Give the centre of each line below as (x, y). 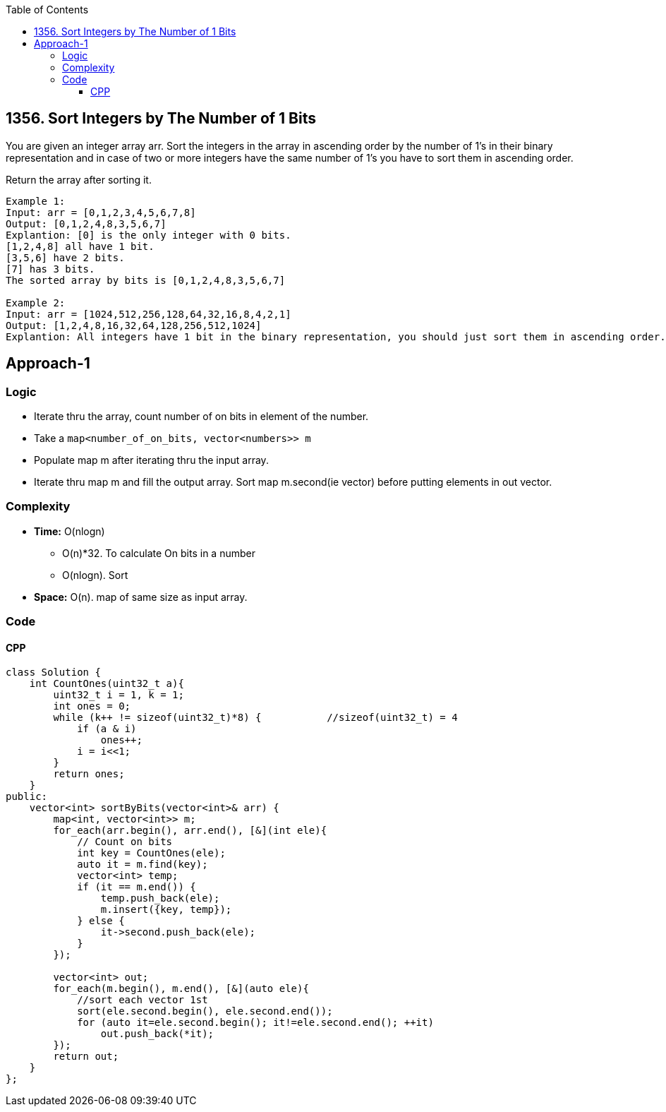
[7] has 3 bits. (50, 269)
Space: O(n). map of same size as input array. (141, 597)
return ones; (89, 774)
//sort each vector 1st (143, 1000)
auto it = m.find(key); (143, 865)
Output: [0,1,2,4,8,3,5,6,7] (86, 223)
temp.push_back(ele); (160, 898)
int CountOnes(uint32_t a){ (107, 684)
